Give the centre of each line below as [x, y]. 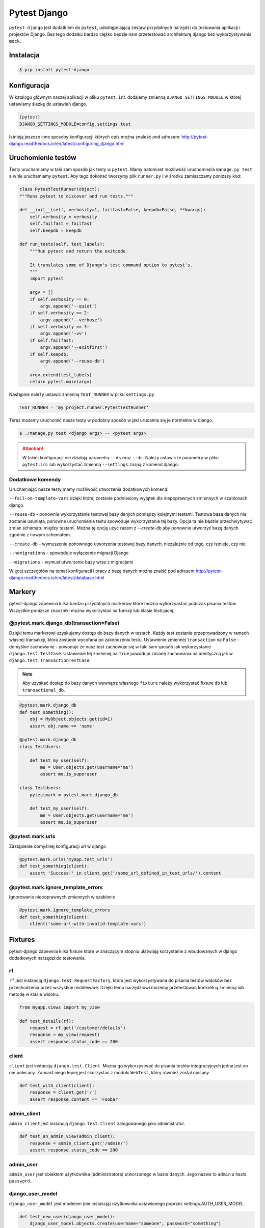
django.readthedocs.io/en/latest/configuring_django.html [67, 143]
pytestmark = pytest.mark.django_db [74, 795]
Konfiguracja [29, 85]
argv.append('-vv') [63, 334]
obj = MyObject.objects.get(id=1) [71, 719]
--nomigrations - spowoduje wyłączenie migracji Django [69, 553]
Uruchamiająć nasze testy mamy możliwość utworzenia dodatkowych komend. [89, 489]
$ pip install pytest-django [54, 70]
